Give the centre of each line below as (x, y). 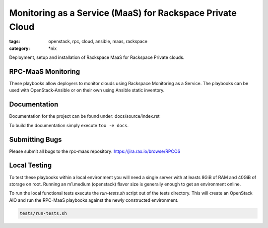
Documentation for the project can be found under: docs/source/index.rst (84, 116)
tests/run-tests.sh (43, 213)
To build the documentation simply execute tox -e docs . (69, 125)
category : (20, 48)
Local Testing (31, 165)
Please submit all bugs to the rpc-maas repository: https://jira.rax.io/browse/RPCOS (95, 151)
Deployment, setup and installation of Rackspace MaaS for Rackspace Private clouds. (97, 57)
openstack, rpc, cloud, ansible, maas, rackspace (98, 42)
